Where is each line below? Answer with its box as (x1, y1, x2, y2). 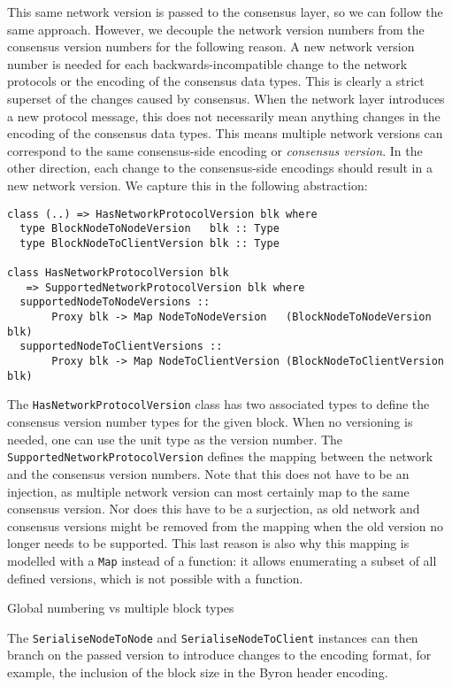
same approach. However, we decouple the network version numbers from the (7, 19, 425, 38)
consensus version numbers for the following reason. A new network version (7, 37, 415, 56)
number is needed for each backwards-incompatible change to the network (7, 54, 408, 73)
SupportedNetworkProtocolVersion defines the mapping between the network (7, 447, 433, 466)
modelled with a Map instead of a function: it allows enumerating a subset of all (7, 551, 437, 569)
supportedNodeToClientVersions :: (19, 340, 223, 353)
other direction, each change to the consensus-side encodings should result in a (7, 158, 433, 177)
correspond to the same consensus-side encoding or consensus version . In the (7, 141, 423, 159)
